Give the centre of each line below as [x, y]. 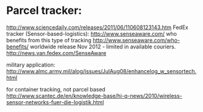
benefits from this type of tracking [49, 40]
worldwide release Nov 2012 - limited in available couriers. [103, 47]
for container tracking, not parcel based [56, 89]
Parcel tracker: [44, 11]
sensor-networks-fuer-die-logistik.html [55, 102]
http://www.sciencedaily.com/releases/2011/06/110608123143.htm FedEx [98, 27]
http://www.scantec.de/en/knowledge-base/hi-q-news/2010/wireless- [95, 96]
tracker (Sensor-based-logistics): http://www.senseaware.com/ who [92, 33]
